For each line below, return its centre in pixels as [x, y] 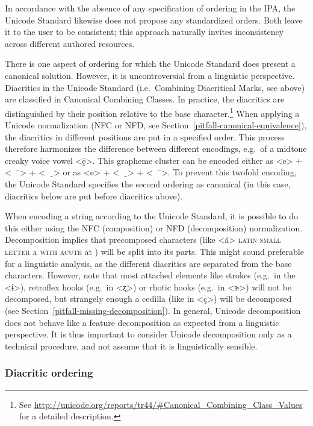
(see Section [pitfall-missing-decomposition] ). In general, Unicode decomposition [153, 310]
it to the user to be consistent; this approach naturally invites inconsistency [144, 32]
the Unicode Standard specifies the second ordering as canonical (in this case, [148, 183]
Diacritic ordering [49, 373]
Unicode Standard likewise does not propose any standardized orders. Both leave [154, 20]
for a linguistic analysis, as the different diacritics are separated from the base [148, 263]
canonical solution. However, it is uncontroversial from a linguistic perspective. [150, 75]
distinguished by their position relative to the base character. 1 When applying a [152, 112]
